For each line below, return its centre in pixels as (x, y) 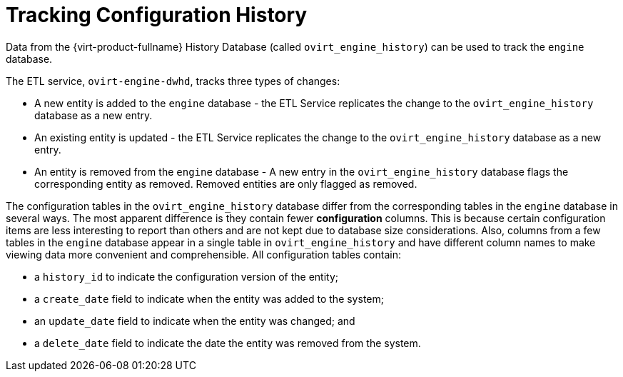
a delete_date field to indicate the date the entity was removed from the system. (228, 343)
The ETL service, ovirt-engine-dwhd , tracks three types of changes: (173, 81)
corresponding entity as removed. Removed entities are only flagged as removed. (226, 184)
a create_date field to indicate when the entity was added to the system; (209, 298)
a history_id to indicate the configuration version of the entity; (186, 276)
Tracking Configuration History (157, 15)
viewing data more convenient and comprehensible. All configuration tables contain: (203, 254)
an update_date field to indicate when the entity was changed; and (195, 321)
